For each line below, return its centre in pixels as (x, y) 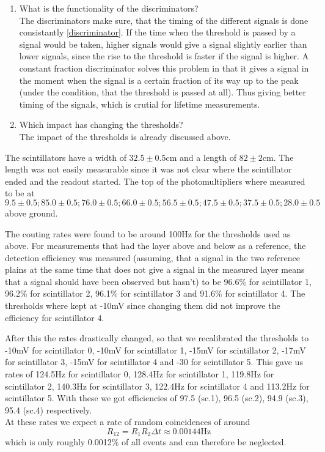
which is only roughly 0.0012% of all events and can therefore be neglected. (146, 442)
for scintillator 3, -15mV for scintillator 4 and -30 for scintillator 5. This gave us (154, 362)
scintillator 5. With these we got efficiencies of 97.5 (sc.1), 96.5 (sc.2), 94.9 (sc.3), (157, 398)
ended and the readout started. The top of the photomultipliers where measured (155, 181)
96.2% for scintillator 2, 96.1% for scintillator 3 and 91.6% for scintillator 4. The (155, 293)
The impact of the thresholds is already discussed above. (125, 136)
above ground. (31, 213)
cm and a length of (201, 157)
